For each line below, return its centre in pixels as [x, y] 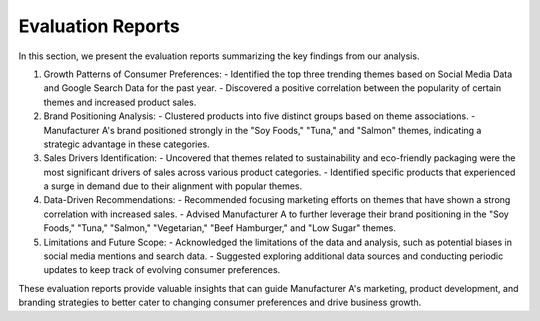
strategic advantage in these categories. [126, 144]
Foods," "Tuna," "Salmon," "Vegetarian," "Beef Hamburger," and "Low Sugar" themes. [220, 228]
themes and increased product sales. [120, 102]
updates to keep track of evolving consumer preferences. [162, 270]
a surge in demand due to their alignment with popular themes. [173, 186]
